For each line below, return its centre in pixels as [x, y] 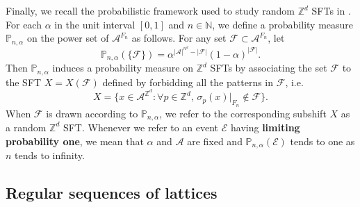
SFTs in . [331, 10]
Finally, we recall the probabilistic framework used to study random [150, 10]
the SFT [24, 82]
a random [26, 127]
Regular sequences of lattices [112, 192]
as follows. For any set [179, 38]
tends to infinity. [50, 155]
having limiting [265, 127]
